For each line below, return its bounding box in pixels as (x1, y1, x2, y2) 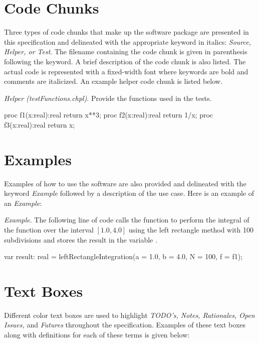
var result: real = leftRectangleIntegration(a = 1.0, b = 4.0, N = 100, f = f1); (4, 251, 243, 262)
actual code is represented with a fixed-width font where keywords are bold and (4, 66, 248, 76)
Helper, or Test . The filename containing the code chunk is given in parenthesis (4, 46, 247, 57)
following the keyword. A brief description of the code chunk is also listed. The (4, 56, 246, 66)
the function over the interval (4, 224, 94, 235)
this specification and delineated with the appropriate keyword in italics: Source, (4, 36, 251, 47)
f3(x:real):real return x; (4, 119, 75, 130)
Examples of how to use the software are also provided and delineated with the (4, 178, 246, 188)
